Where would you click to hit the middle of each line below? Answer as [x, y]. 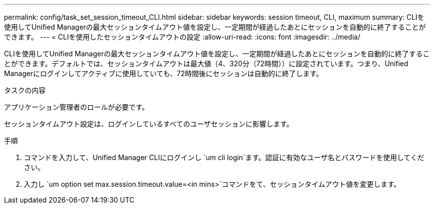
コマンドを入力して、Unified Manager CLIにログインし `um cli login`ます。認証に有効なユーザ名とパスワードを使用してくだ [224, 157]
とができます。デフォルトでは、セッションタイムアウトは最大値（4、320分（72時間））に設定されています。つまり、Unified [206, 63]
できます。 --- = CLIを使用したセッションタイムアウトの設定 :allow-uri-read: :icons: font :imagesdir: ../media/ [182, 37]
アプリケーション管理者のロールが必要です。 [77, 107]
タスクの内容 [25, 90]
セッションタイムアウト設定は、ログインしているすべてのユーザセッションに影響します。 [149, 124]
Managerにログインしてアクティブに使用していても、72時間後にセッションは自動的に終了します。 [163, 73]
